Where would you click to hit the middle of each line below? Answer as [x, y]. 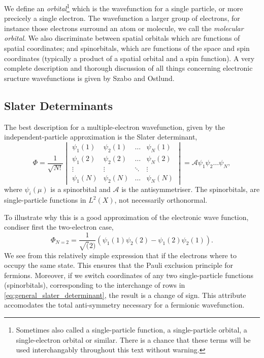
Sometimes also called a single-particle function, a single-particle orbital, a [131, 330]
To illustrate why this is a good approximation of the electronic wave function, [126, 217]
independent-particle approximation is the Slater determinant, [101, 137]
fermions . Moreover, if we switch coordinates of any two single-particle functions [129, 275]
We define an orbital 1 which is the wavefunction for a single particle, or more [124, 7]
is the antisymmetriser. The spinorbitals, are [191, 189]
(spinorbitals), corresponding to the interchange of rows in [95, 285]
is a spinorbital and [80, 189]
